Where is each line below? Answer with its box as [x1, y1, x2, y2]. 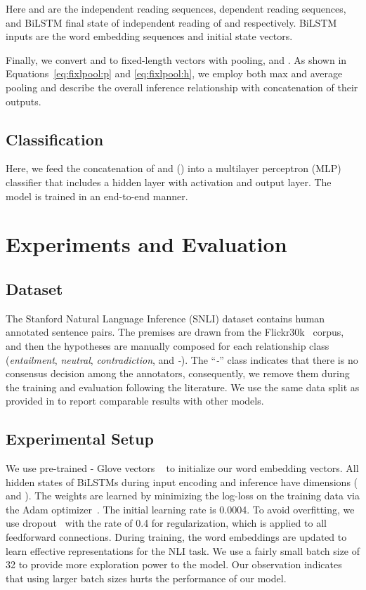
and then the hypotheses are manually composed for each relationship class [6, 338, 329, 353]
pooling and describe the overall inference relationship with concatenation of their [6, 79, 358, 94]
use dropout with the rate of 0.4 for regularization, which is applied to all [6, 516, 327, 530]
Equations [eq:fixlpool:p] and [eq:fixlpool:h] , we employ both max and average [6, 66, 343, 81]
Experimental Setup [6, 428, 154, 450]
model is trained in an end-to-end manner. [6, 188, 188, 203]
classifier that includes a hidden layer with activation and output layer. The [6, 174, 332, 189]
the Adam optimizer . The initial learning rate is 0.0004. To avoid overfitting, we [6, 501, 355, 516]
